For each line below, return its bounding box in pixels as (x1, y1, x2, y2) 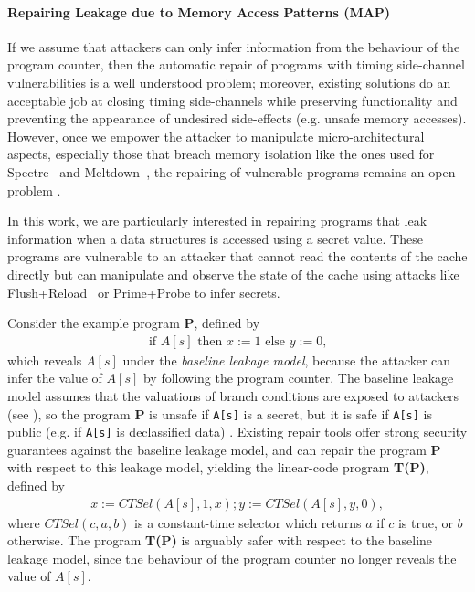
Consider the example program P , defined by (7, 313, 260, 333)
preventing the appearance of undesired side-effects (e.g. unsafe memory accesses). (7, 109, 467, 128)
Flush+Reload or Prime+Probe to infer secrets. (7, 282, 280, 301)
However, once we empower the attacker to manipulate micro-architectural (7, 126, 425, 145)
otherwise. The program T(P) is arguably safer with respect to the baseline (7, 531, 433, 550)
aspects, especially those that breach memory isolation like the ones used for (7, 144, 435, 164)
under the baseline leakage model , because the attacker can (122, 350, 451, 369)
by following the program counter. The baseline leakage (142, 368, 454, 387)
